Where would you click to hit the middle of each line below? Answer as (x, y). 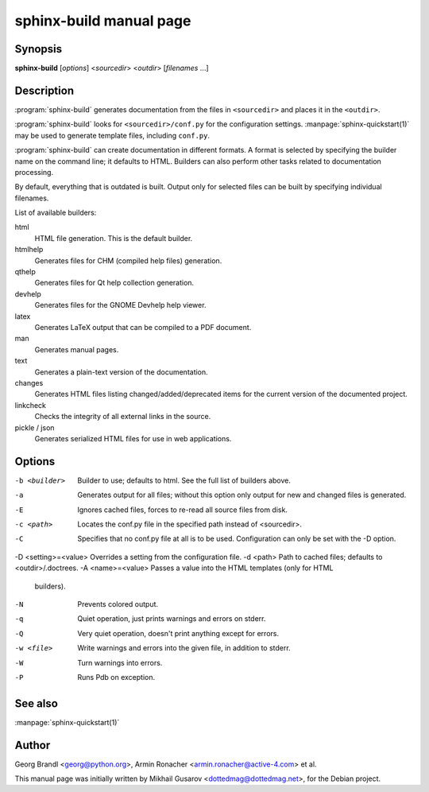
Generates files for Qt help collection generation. (114, 283)
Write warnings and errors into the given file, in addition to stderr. (184, 648)
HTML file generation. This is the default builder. (114, 238)
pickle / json (35, 427)
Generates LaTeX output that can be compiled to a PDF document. (143, 327)
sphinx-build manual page (103, 21)
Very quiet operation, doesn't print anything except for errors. (178, 633)
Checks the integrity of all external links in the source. (123, 417)
